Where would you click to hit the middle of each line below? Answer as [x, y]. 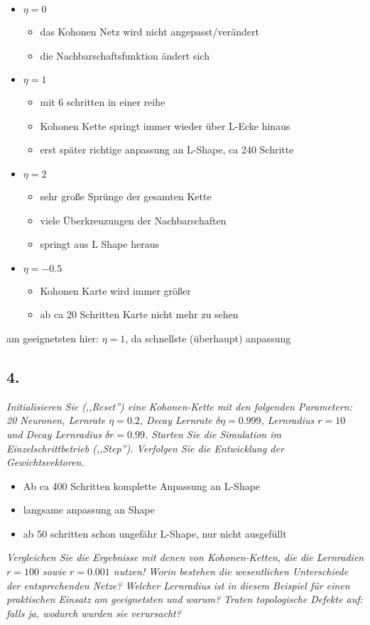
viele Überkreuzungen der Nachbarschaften [133, 220]
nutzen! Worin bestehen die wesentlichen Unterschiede [231, 571]
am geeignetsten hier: [53, 338]
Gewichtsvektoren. [45, 462]
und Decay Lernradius [54, 434]
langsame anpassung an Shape [89, 510]
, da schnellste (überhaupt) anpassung [208, 338]
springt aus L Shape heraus [99, 244]
